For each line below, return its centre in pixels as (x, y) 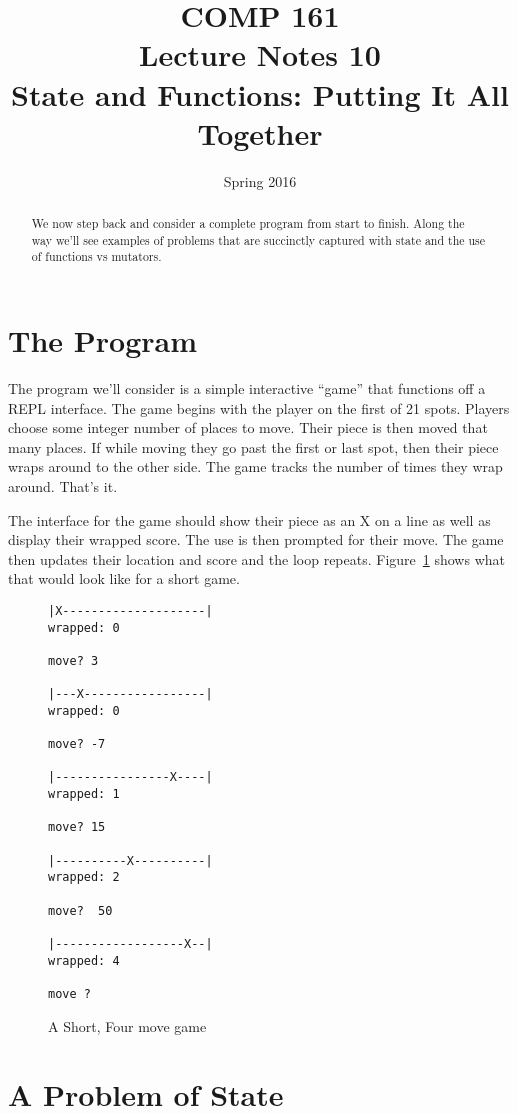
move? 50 (80, 910)
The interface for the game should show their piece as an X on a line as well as (249, 519)
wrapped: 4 (84, 960)
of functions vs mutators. (96, 256)
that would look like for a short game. (124, 578)
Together (260, 132)
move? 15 (77, 827)
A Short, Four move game (127, 1025)
